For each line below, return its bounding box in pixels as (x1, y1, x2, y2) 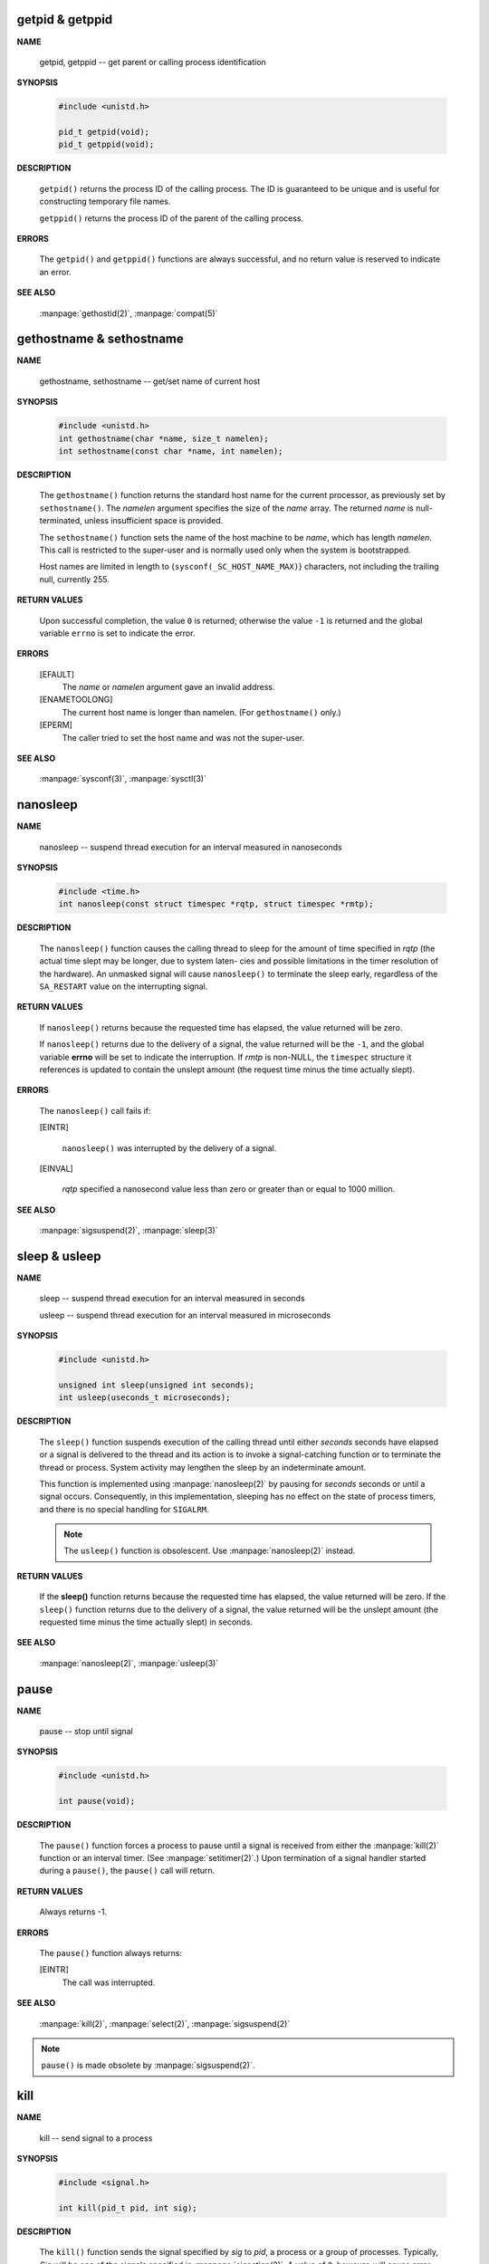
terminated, (39, 515, 83, 526)
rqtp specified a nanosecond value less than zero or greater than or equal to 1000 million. (62, 1184, 396, 1194)
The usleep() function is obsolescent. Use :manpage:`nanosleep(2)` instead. (63, 1545, 356, 1557)
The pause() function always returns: (39, 1947, 183, 1958)
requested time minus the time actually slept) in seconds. (39, 1616, 254, 1627)
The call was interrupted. (62, 1977, 156, 1988)
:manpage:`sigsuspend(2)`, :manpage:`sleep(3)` (39, 1225, 218, 1236)
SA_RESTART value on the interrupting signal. (39, 981, 208, 992)
